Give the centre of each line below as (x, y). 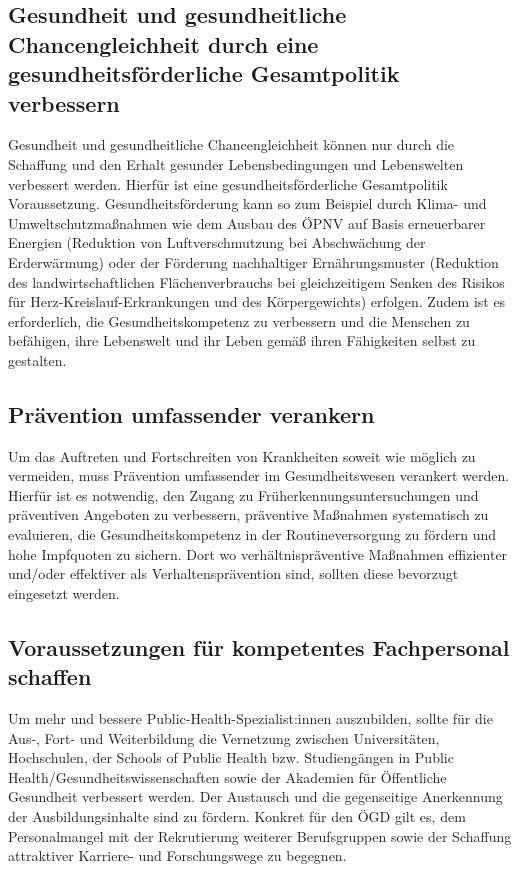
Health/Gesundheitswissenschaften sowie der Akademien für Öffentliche (227, 776)
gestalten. (37, 359)
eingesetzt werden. (64, 592)
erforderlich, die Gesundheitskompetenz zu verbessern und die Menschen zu (239, 320)
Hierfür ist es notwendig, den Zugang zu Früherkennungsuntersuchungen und (243, 494)
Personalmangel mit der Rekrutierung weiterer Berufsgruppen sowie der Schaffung (260, 835)
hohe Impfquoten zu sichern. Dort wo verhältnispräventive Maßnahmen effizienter (258, 553)
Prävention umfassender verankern (191, 413)
